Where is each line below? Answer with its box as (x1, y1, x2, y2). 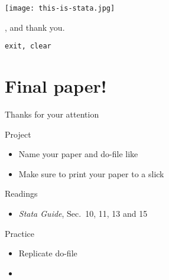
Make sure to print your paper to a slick (18, 167, 164, 180)
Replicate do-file (18, 247, 77, 259)
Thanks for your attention (5, 108, 99, 121)
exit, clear (5, 42, 51, 51)
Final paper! (5, 74, 107, 98)
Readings (5, 187, 38, 200)
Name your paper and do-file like (18, 148, 138, 160)
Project (5, 128, 31, 140)
